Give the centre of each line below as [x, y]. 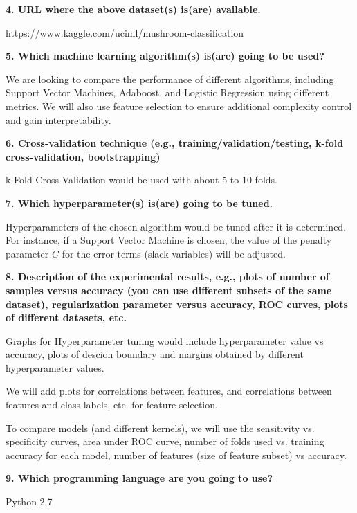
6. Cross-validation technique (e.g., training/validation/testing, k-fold [175, 143]
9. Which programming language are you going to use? [139, 478]
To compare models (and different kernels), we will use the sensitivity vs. [160, 427]
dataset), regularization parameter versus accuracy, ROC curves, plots [177, 304]
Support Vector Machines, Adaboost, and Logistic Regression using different [167, 92]
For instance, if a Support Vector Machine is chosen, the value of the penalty [169, 240]
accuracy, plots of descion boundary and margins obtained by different [155, 354]
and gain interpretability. [58, 119]
